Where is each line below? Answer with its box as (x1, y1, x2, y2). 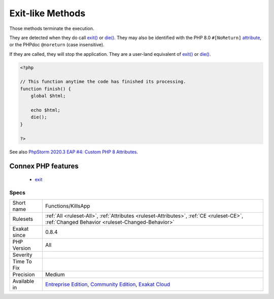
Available (12, 278, 35, 285)
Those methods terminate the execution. (9, 25, 94, 31)
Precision (12, 271, 35, 278)
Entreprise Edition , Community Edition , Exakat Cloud (45, 281, 170, 288)
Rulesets (12, 216, 33, 223)
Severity (12, 251, 32, 258)
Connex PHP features (9, 162, 79, 171)
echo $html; (30, 107, 61, 113)
